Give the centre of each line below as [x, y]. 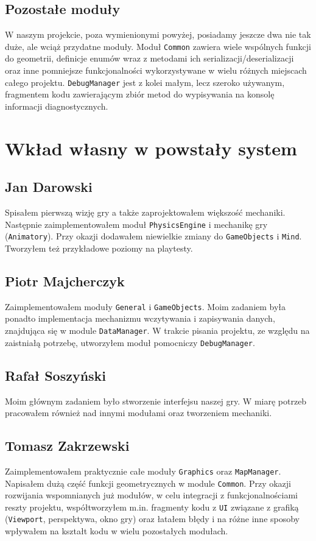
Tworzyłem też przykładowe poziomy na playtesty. [99, 248]
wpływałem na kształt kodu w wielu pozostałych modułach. [117, 531]
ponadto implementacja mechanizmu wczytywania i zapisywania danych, [140, 318]
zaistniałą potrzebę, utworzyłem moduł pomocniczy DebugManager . [130, 342]
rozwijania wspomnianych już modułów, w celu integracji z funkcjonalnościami [151, 495]
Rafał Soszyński [56, 375]
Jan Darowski [49, 187]
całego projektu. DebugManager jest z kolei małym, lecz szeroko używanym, [145, 82]
